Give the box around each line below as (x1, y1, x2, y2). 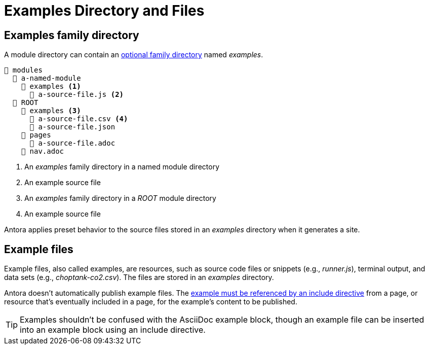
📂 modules (4, 66, 43, 75)
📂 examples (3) (21, 107, 81, 115)
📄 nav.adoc (21, 147, 64, 156)
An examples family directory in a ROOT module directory (24, 194, 216, 203)
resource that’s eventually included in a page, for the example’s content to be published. (4, 297, 297, 306)
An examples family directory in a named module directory (24, 162, 220, 171)
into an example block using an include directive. (20, 325, 206, 335)
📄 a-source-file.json (29, 123, 115, 131)
